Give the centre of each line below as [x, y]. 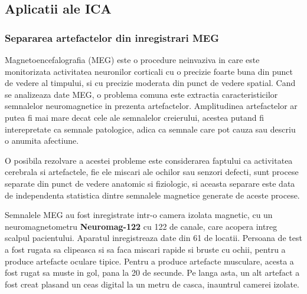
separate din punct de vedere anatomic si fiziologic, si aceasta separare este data [150, 183]
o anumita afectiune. [42, 141]
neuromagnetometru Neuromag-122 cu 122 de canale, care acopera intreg [141, 226]
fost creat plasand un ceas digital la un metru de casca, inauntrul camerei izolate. [152, 284]
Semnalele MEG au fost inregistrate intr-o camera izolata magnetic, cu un [139, 215]
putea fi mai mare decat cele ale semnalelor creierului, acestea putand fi [134, 117]
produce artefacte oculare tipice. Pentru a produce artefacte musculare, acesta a [149, 261]
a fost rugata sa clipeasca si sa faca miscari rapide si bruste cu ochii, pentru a [145, 249]
